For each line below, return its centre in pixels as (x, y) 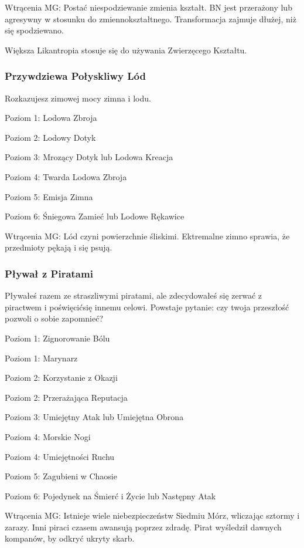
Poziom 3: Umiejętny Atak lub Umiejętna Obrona (94, 417)
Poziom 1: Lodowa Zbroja (51, 118)
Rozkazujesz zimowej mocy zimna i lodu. (78, 98)
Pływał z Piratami (49, 273)
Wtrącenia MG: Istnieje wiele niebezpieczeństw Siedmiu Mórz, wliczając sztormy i (152, 515)
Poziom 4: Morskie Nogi (48, 436)
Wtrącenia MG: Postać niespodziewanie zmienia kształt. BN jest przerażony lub (148, 7)
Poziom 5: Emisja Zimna (49, 196)
